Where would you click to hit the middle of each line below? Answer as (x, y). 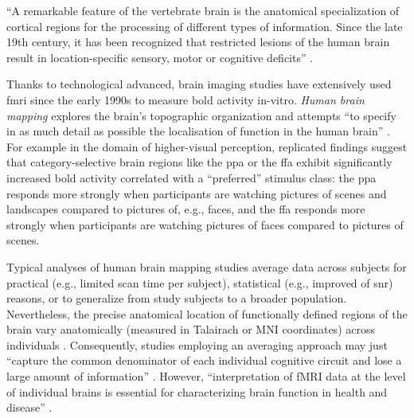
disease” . (29, 407)
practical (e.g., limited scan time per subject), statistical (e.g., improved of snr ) (200, 282)
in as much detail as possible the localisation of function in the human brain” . (198, 131)
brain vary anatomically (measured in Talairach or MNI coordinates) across (191, 329)
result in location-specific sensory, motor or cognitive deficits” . (160, 57)
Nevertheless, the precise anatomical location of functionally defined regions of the (207, 313)
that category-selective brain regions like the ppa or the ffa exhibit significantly (199, 162)
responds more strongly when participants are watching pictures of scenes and (197, 193)
